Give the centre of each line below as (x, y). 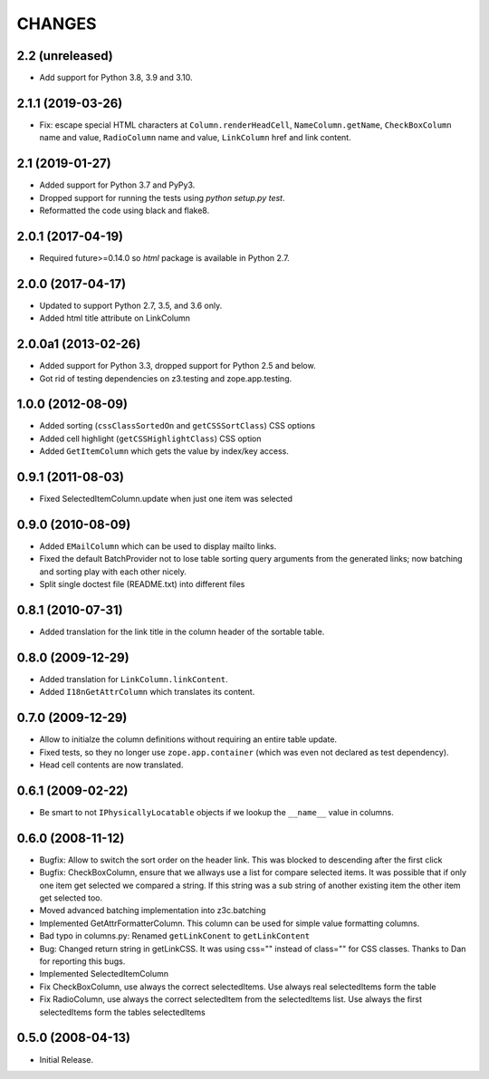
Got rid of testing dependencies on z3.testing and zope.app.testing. (166, 378)
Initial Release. (67, 1059)
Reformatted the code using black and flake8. (125, 211)
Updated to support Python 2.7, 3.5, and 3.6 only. (131, 305)
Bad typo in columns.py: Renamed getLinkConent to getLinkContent (175, 936)
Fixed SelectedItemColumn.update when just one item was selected (166, 499)
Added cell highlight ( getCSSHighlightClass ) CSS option (150, 438)
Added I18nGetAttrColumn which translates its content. (147, 692)
